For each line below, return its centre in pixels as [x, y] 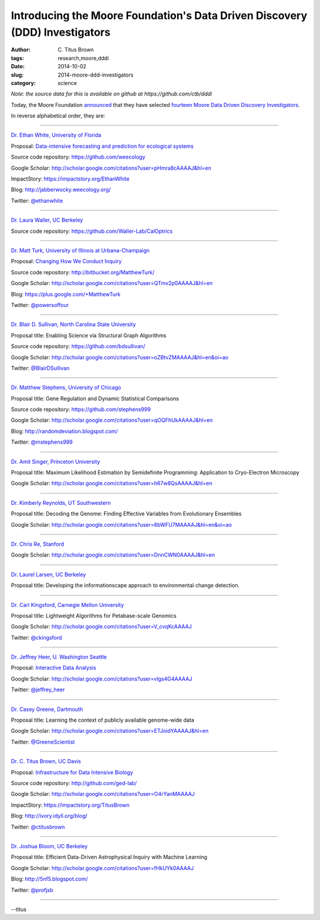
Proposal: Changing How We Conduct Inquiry [66, 261]
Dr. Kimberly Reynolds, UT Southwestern [61, 502]
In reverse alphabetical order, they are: [58, 116]
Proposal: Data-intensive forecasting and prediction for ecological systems [102, 146]
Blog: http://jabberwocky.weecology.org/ [61, 189]
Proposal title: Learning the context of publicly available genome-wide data [103, 720]
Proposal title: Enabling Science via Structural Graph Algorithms [89, 335]
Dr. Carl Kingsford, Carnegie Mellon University [68, 605]
